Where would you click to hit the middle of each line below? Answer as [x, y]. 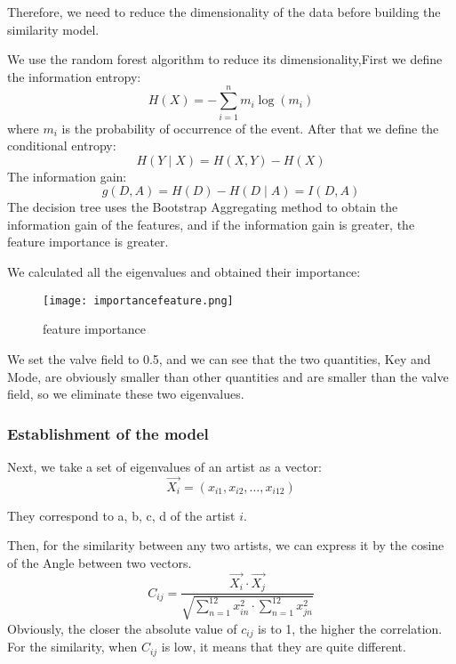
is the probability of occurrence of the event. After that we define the [250, 128]
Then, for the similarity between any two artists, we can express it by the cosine [226, 545]
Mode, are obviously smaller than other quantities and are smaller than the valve [228, 376]
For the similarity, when [72, 647]
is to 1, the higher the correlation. [350, 628]
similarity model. [53, 29]
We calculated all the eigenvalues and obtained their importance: [184, 272]
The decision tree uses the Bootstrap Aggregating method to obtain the [203, 207]
